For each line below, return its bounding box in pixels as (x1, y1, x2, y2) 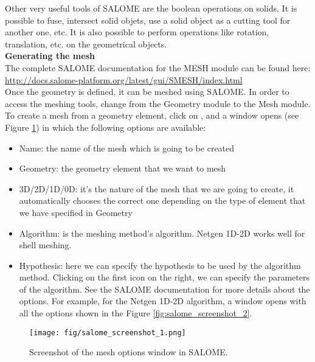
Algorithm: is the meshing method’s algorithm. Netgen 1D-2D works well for (19, 226, 305, 239)
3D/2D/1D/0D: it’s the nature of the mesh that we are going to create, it (19, 182, 294, 195)
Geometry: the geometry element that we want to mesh (19, 162, 226, 175)
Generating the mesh (5, 49, 95, 62)
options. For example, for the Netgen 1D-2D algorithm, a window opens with (19, 294, 306, 307)
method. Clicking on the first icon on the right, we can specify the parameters (19, 271, 310, 284)
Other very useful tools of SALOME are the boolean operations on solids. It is (5, 2, 297, 14)
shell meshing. (19, 238, 72, 251)
